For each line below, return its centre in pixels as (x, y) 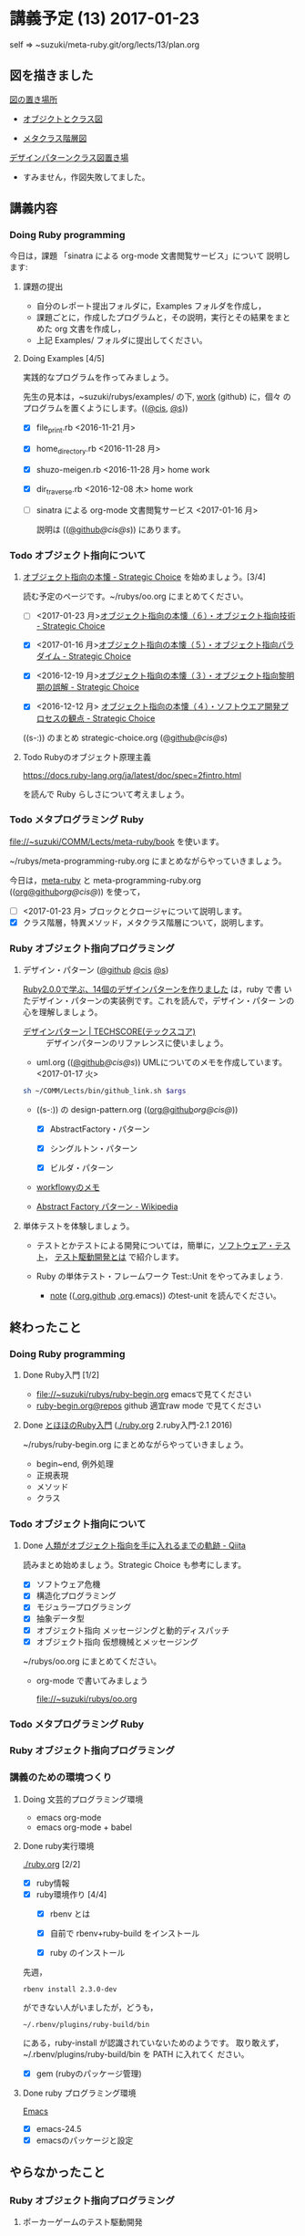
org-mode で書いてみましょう (92, 1680)
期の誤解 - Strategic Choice (87, 687)
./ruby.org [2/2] (51, 1864)
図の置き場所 (33, 99)
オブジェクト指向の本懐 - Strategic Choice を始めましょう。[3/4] (144, 577)
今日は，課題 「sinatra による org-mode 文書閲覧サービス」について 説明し (150, 256)
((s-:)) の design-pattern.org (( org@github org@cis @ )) (137, 1110)
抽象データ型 (60, 1619)
